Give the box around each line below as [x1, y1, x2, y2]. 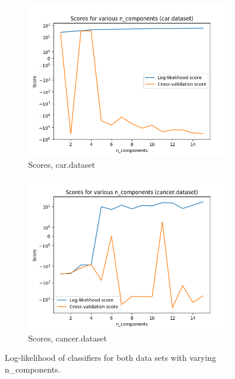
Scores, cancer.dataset [28, 331, 107, 344]
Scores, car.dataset [28, 158, 95, 170]
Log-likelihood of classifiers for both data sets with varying [5, 351, 216, 364]
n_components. [5, 363, 61, 375]
